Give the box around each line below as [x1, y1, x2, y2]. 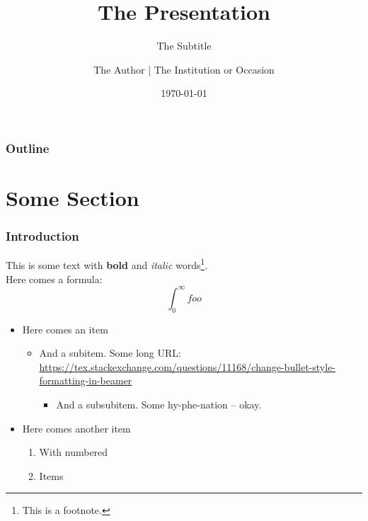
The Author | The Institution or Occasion [93, 62, 275, 76]
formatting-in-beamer [39, 373, 132, 388]
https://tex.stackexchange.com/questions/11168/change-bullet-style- [39, 359, 336, 374]
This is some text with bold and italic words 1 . [6, 256, 208, 273]
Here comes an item [22, 321, 108, 336]
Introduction [6, 227, 79, 245]
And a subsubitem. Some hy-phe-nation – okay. [56, 396, 262, 411]
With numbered [39, 445, 108, 459]
